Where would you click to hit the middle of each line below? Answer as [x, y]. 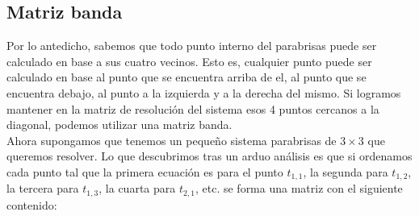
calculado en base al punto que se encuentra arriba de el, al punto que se [186, 77]
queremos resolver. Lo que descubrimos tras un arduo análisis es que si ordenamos [209, 156]
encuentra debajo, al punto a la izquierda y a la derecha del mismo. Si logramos [204, 92]
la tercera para [43, 188]
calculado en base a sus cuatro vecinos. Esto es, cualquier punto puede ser [189, 61]
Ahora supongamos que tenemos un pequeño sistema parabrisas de [172, 140]
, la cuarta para [137, 188]
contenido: [32, 204]
